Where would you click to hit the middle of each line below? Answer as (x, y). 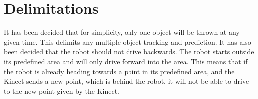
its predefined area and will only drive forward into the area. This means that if (126, 61)
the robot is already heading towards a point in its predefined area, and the (119, 71)
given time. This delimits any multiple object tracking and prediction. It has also (128, 42)
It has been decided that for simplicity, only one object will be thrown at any (122, 32)
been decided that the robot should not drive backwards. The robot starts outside (129, 51)
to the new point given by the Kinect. (62, 90)
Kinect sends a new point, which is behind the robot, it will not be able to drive (127, 81)
